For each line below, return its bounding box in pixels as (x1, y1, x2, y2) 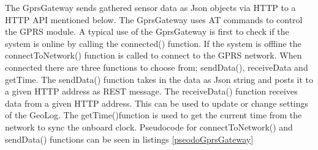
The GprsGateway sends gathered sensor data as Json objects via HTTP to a (5, 1, 296, 13)
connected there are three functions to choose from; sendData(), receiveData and (5, 60, 308, 73)
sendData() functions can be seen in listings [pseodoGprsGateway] (5, 132, 254, 145)
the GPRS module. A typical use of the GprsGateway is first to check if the (5, 25, 289, 38)
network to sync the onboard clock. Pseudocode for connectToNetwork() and (5, 120, 293, 133)
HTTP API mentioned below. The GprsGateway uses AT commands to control (5, 13, 303, 26)
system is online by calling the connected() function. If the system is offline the (5, 37, 301, 49)
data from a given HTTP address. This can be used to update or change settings (5, 96, 309, 109)
